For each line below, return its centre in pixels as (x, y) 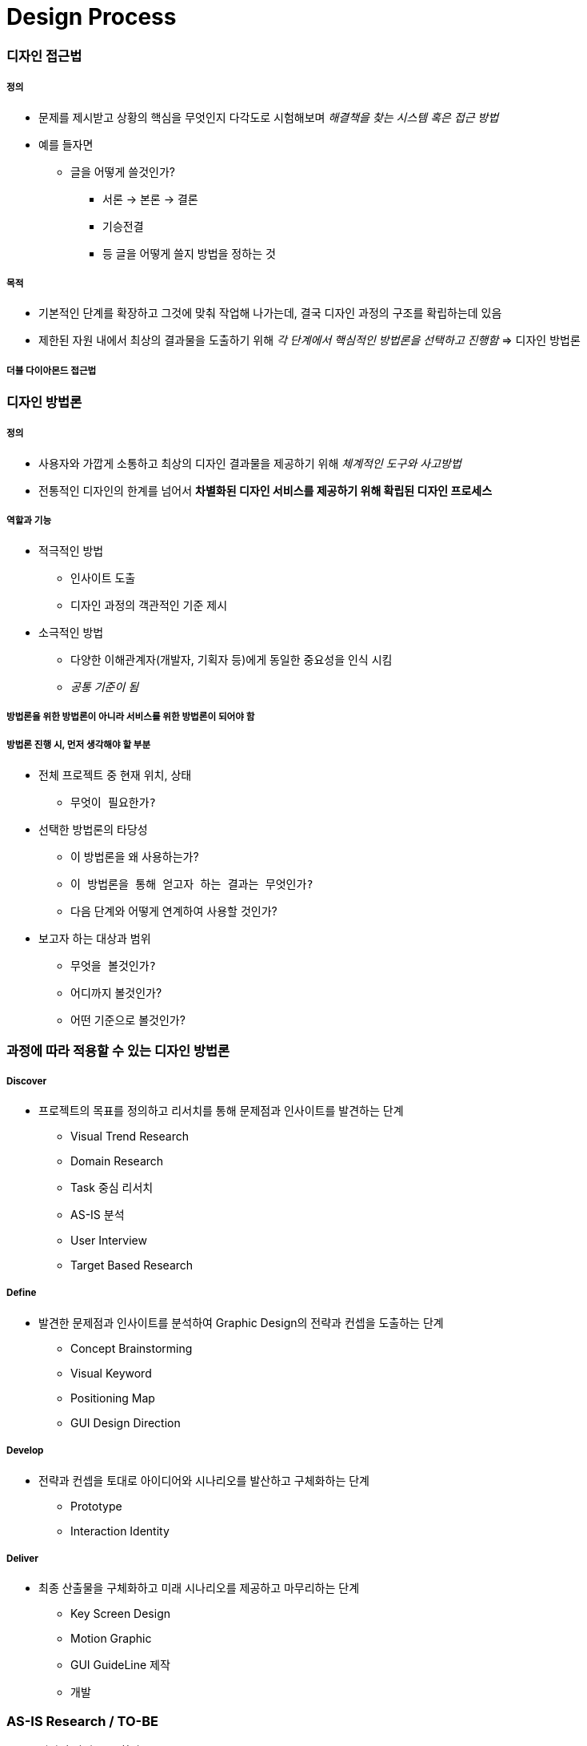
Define (22, 1293)
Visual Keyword (111, 1373)
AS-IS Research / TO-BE (82, 1721)
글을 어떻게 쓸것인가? (123, 171)
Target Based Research (132, 1265)
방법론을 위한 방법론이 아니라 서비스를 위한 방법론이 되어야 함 (131, 717)
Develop (25, 1451)
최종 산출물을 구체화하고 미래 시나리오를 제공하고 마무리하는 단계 (199, 1588)
